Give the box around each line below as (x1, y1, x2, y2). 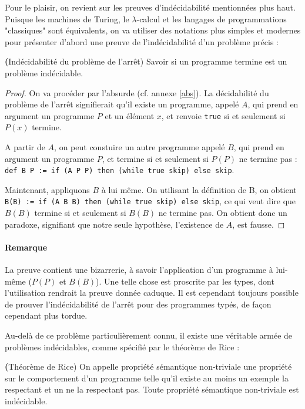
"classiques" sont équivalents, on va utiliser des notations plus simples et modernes (5, 24, 301, 36)
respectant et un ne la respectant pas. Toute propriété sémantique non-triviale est (5, 383, 299, 396)
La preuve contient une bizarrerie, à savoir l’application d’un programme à (5, 263, 273, 276)
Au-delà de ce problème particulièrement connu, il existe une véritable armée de (5, 329, 293, 342)
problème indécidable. (5, 66, 83, 79)
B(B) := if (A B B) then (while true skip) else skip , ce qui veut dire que (5, 195, 296, 207)
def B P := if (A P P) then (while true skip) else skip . (5, 164, 234, 176)
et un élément (105, 109, 155, 121)
